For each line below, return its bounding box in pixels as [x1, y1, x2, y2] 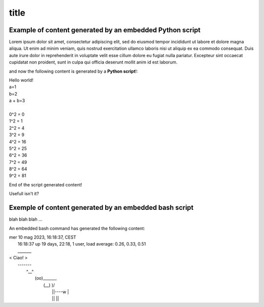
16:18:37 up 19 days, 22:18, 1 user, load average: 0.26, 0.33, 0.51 [18, 241, 146, 247]
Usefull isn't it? [9, 191, 39, 197]
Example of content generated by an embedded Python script [9, 26, 201, 34]
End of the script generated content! [9, 182, 83, 187]
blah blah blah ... [9, 216, 43, 222]
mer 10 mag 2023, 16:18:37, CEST [9, 234, 77, 240]
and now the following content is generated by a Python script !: [9, 68, 138, 74]
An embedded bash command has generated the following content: [9, 225, 145, 231]
